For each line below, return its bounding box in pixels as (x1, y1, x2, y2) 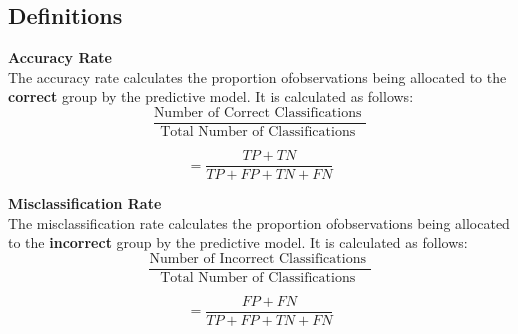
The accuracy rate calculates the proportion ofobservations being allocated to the (8, 66, 507, 87)
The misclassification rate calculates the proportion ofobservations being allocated (8, 212, 510, 233)
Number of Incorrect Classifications (149, 251, 366, 266)
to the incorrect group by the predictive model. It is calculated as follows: (8, 232, 468, 253)
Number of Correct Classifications (153, 105, 362, 120)
